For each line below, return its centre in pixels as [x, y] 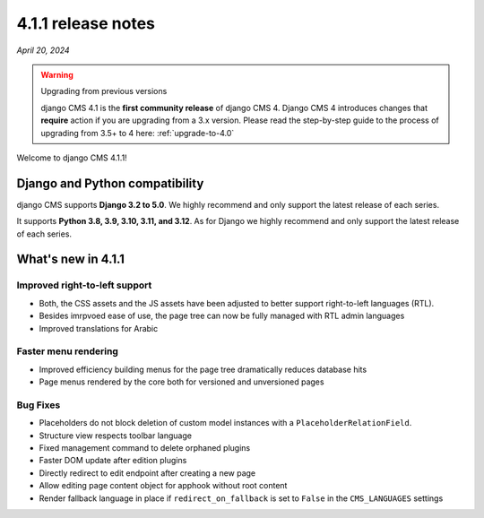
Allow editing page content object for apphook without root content [163, 486]
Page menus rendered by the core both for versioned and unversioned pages [181, 382]
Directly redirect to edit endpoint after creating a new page [147, 473]
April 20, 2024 [43, 50]
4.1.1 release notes [86, 23]
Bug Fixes [39, 405]
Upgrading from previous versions [104, 91]
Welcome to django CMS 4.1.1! [72, 158]
